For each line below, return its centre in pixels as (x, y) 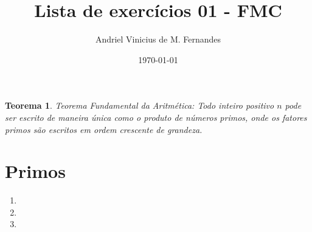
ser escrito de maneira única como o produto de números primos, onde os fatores (156, 117)
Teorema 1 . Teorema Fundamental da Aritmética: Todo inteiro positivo (140, 105)
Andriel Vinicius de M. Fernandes (158, 39)
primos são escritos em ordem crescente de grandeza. (104, 129)
